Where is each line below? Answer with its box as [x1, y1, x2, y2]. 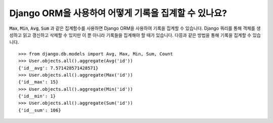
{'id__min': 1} [18, 93, 56, 99]
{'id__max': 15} [18, 79, 59, 85]
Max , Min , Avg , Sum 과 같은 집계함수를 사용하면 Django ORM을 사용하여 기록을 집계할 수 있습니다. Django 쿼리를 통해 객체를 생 [9, 25, 261, 31]
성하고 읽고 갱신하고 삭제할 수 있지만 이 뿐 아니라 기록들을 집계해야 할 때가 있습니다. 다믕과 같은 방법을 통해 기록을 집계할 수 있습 [9, 32, 261, 38]
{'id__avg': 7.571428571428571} [18, 65, 99, 71]
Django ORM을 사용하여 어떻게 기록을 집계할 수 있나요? [9, 8, 227, 19]
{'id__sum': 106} [18, 107, 61, 113]
